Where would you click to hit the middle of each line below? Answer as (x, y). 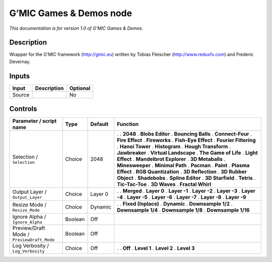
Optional (80, 88)
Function (127, 124)
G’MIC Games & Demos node (71, 13)
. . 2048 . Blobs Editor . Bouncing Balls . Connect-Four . (184, 134)
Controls (23, 109)
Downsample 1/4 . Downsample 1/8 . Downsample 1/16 (183, 210)
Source (21, 95)
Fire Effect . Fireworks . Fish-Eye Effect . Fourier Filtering (186, 140)
